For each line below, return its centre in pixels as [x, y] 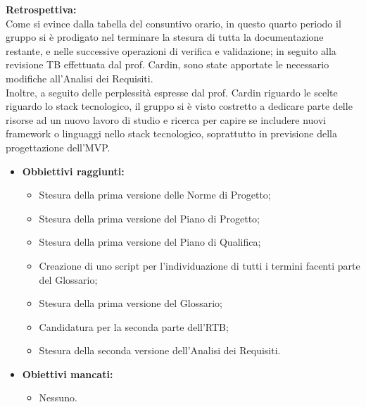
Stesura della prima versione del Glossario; [131, 303]
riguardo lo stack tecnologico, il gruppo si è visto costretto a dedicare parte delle [179, 106]
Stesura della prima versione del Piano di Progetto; [149, 218]
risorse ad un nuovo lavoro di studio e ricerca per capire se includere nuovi [166, 119]
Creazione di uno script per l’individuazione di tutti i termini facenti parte [200, 265]
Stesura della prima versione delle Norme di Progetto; [155, 195]
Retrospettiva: [41, 9]
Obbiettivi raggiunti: [73, 171]
